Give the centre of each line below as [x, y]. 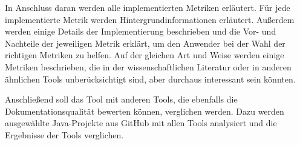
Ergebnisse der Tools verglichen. [64, 134]
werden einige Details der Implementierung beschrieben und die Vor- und [141, 31]
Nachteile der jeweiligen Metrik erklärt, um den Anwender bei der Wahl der [145, 43]
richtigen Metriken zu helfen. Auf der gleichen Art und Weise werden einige [145, 55]
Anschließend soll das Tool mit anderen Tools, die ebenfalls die [121, 99]
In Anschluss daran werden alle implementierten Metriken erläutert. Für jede [148, 7]
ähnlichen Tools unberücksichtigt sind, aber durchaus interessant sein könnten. [150, 79]
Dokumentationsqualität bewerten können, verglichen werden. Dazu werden [145, 111]
